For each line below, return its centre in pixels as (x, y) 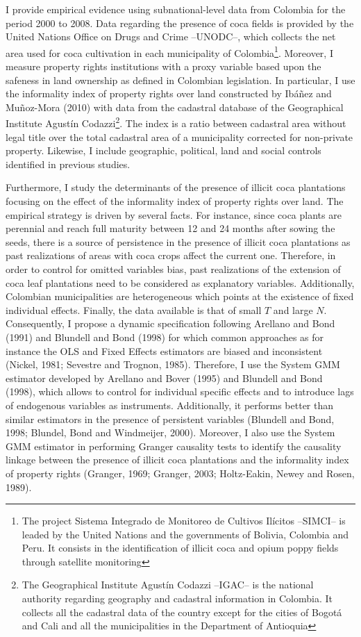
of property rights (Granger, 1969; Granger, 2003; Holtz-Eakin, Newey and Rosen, (180, 473)
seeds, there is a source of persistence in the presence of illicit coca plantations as (178, 241)
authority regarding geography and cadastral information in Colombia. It (177, 598)
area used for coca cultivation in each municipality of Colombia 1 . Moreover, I (169, 51)
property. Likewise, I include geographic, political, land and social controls (163, 150)
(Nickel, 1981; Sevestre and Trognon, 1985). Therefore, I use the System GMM (173, 364)
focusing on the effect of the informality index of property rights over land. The (175, 201)
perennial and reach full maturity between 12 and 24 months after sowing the (170, 228)
